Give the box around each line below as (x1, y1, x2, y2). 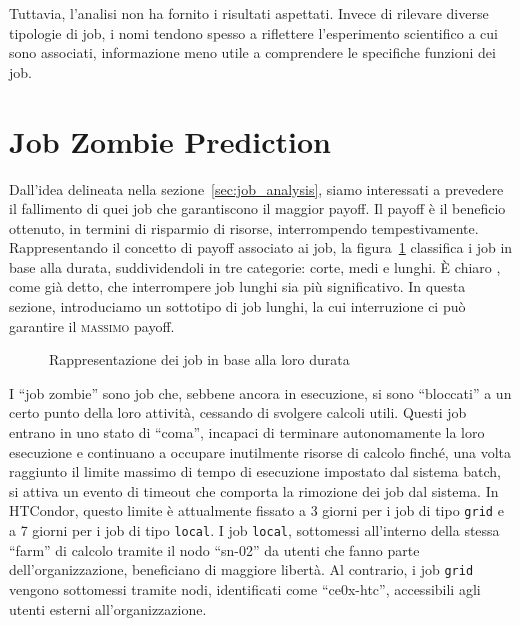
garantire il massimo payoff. (9, 315, 175, 336)
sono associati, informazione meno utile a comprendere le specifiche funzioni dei (9, 42, 496, 63)
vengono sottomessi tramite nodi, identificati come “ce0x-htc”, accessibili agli (9, 578, 481, 599)
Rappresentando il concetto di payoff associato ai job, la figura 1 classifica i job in (9, 237, 513, 258)
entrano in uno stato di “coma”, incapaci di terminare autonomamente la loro (9, 422, 485, 443)
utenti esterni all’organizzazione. (9, 598, 207, 619)
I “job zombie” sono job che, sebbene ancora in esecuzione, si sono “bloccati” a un (9, 382, 512, 403)
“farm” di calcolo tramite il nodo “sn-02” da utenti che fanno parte (9, 539, 420, 560)
